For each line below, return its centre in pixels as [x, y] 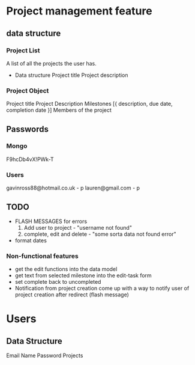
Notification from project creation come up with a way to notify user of [102, 288]
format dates [31, 240]
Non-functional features [43, 256]
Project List [23, 51]
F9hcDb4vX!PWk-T [30, 159]
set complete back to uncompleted [58, 282]
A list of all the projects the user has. [52, 63]
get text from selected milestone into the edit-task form [83, 275]
